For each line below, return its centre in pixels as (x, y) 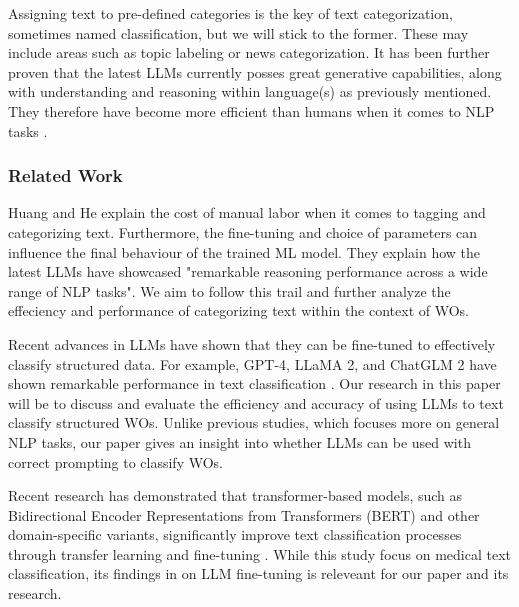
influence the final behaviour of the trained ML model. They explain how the (244, 251)
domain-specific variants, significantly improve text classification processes (235, 534)
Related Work (65, 175)
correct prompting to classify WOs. (116, 461)
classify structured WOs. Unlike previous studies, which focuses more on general (254, 422)
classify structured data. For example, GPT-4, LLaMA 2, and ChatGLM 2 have (252, 363)
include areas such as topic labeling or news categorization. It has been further (249, 52)
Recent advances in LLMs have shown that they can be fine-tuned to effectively (252, 343)
